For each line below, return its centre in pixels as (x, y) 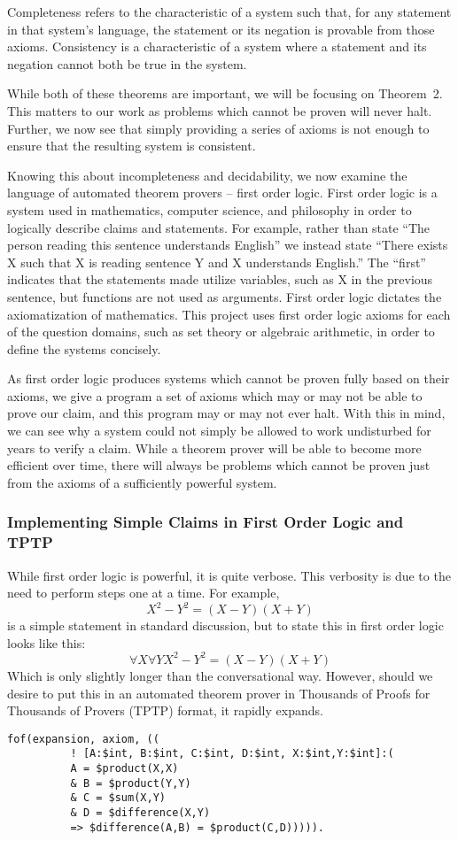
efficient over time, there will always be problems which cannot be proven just (219, 465)
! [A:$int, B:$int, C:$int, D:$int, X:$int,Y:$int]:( (232, 754)
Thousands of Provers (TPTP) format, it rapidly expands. (165, 710)
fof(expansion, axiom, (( (83, 739)
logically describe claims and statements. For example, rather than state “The (219, 227)
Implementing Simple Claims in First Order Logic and (206, 522)
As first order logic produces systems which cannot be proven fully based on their (229, 378)
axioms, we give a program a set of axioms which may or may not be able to (215, 395)
